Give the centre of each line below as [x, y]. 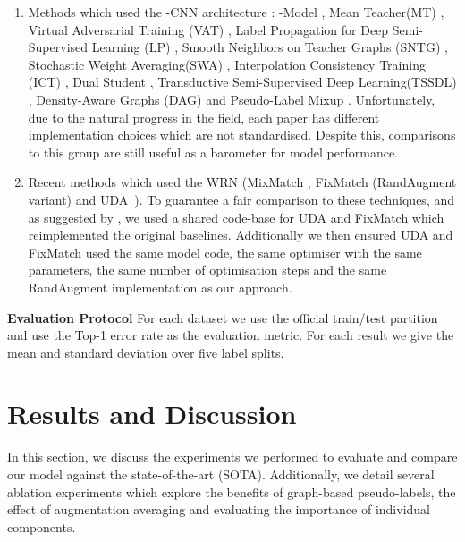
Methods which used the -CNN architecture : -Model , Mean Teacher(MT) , [236, 12]
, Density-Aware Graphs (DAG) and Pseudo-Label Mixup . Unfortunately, [232, 99]
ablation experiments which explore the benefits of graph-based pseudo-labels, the [232, 491]
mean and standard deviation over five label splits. [146, 352]
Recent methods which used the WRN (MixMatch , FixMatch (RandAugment [242, 182]
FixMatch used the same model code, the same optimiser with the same [225, 252]
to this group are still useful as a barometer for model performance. [213, 152]
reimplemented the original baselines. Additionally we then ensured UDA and [241, 235]
